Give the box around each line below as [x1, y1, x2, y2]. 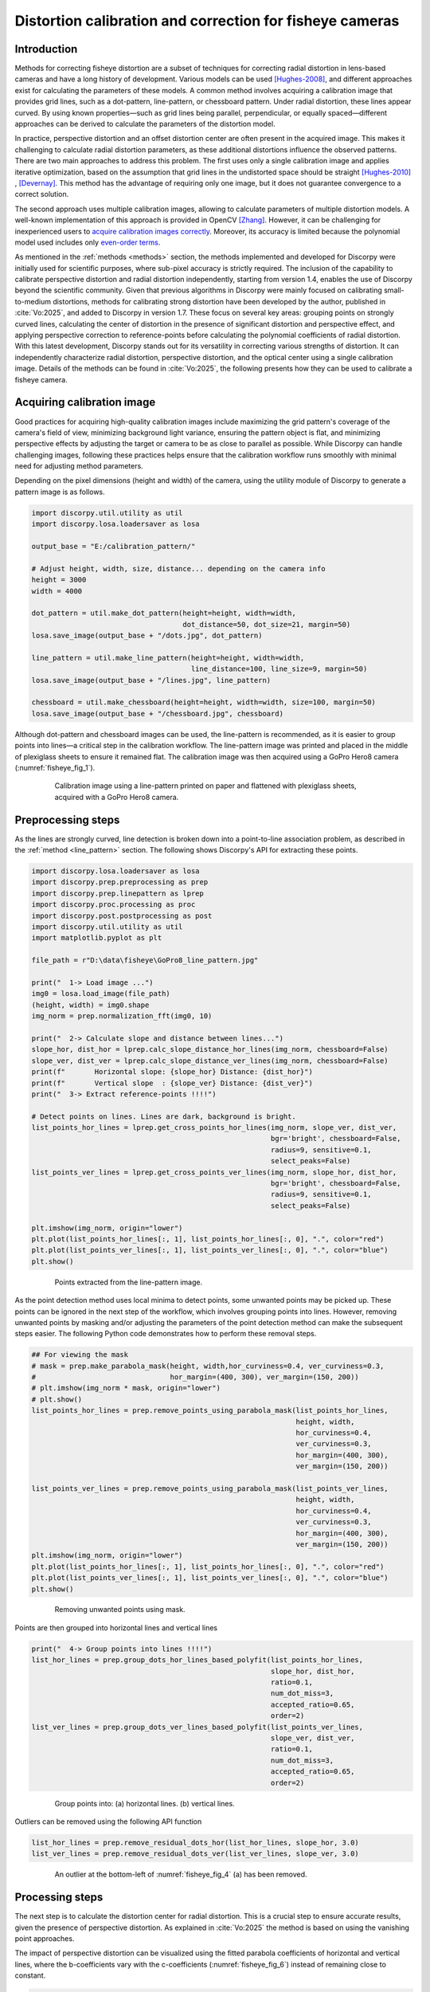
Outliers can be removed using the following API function [14, 1817, 202, 1826]
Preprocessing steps [14, 813, 120, 826]
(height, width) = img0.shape [31, 1000, 150, 1010]
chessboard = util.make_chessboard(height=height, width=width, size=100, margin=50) [31, 698, 376, 707]
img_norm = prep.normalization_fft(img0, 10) [31, 1012, 213, 1021]
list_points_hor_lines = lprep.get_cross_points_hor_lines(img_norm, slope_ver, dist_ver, [31, 1123, 397, 1132]
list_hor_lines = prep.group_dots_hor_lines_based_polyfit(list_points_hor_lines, [31, 1656, 364, 1665]
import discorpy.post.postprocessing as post [31, 911, 213, 920]
